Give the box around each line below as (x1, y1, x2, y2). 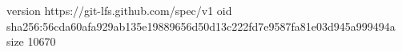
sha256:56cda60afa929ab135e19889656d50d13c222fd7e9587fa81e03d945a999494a (6, 17, 396, 34)
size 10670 (6, 33, 56, 50)
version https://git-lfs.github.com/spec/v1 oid (6, 2, 232, 18)
